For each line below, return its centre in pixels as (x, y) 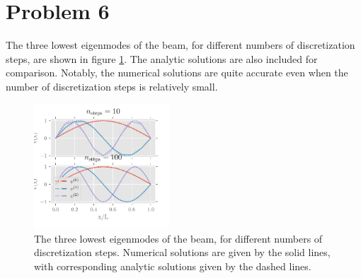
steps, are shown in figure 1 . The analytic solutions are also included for (162, 58)
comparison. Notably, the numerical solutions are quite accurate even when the (177, 73)
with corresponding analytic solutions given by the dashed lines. (173, 266)
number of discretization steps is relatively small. (112, 86)
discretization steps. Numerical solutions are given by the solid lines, (182, 252)
